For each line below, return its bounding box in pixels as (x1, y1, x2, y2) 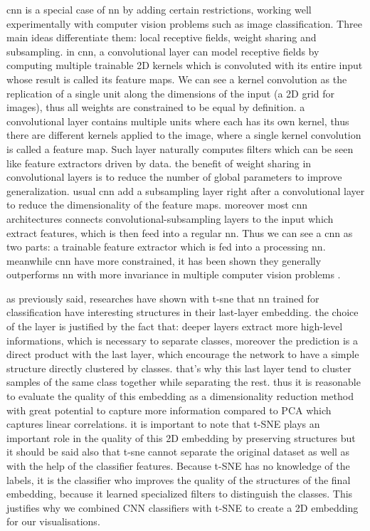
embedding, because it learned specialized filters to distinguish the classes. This (6, 486, 353, 501)
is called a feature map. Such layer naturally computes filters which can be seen (6, 141, 354, 156)
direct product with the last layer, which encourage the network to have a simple (6, 347, 359, 362)
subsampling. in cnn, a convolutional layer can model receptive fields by (6, 43, 319, 58)
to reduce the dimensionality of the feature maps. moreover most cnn (6, 197, 308, 212)
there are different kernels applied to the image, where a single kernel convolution (6, 127, 361, 142)
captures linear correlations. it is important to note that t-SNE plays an (6, 416, 320, 431)
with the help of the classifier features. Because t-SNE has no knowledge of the (6, 458, 350, 473)
